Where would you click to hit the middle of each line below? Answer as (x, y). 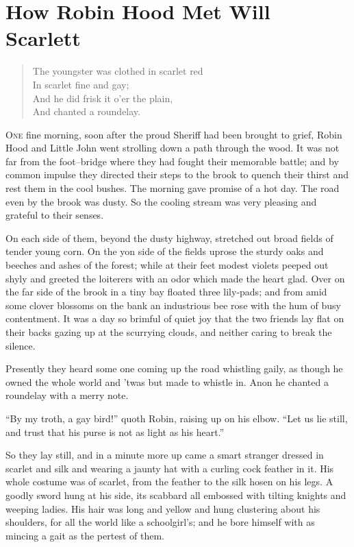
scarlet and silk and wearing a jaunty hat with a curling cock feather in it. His (170, 468)
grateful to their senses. (55, 215)
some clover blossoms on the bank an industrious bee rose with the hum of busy (173, 305)
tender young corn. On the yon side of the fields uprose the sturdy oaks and (165, 251)
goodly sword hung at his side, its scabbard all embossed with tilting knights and (176, 495)
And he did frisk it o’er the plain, (103, 98)
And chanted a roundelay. (86, 111)
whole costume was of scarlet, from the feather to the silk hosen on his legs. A (169, 482)
